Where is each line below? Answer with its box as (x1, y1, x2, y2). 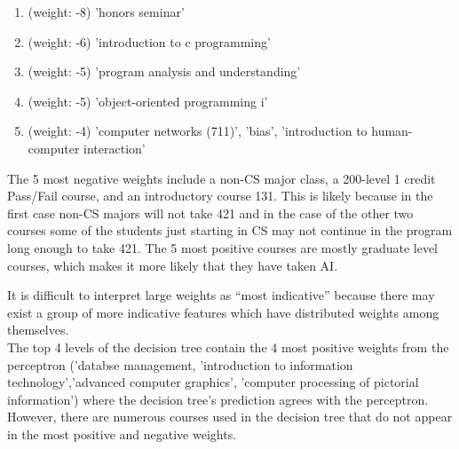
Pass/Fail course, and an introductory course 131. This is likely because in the (7, 186, 433, 205)
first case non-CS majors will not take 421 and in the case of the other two (7, 203, 414, 222)
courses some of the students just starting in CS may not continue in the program (7, 221, 453, 240)
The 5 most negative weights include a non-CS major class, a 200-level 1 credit (7, 169, 436, 187)
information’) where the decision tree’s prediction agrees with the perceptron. (7, 390, 429, 408)
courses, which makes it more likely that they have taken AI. (7, 256, 338, 274)
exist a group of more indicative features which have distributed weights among (7, 303, 439, 321)
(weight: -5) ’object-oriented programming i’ (28, 91, 268, 110)
